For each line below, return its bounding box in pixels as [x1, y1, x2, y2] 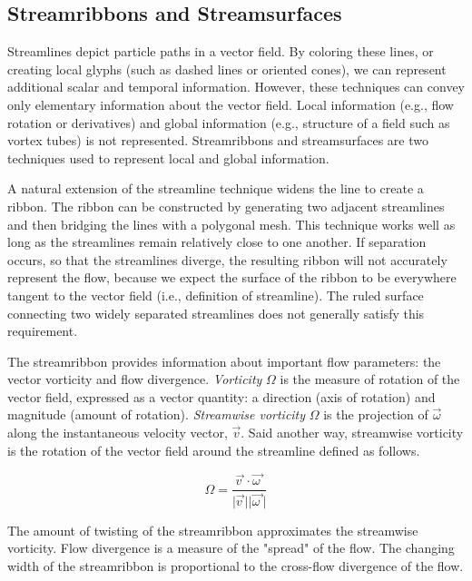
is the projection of [323, 405, 428, 424]
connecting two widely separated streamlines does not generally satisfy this [7, 303, 425, 322]
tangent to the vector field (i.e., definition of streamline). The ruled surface [7, 285, 424, 304]
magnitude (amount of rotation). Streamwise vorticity [7, 405, 306, 424]
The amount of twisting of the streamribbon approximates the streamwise [7, 520, 418, 539]
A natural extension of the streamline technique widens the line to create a [7, 179, 424, 198]
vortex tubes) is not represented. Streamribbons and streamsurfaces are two [7, 131, 429, 150]
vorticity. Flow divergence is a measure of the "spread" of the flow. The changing [7, 538, 455, 557]
